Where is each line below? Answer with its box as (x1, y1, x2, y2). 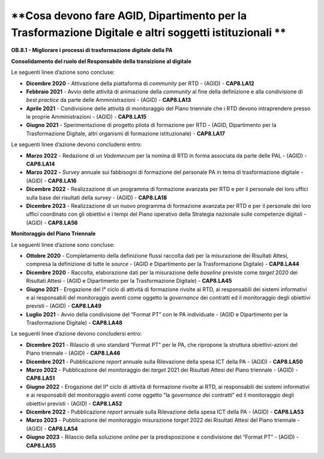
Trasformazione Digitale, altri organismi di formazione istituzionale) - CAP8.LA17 (26, 129, 225, 137)
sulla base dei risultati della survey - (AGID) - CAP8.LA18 (26, 194, 167, 201)
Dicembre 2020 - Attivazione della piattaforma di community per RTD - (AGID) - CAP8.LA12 (26, 80, 254, 87)
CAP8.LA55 (26, 442, 56, 449)
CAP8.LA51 (26, 375, 55, 382)
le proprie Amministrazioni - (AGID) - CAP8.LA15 (26, 113, 147, 120)
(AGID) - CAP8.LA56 (26, 219, 78, 226)
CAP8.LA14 (26, 161, 55, 168)
